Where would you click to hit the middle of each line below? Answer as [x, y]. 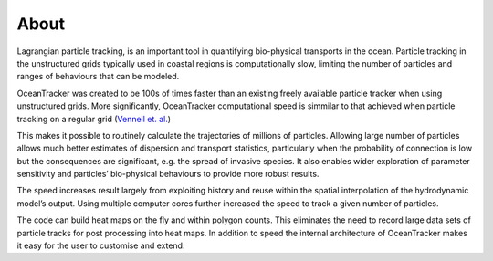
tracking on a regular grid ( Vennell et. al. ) [94, 119]
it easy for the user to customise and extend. [101, 245]
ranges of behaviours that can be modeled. [98, 77]
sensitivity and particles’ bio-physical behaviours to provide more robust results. [168, 174]
